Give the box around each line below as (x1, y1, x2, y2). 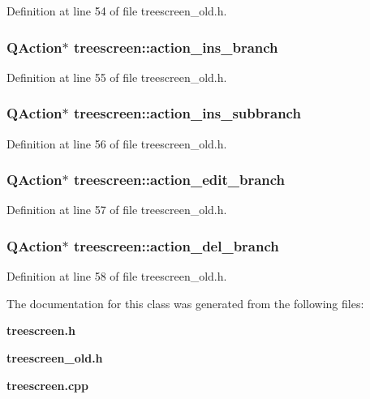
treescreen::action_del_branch (74, 235, 279, 255)
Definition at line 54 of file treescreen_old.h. (6, 2, 227, 19)
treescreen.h (6, 322, 75, 339)
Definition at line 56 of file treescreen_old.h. (6, 135, 227, 152)
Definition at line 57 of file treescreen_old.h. (6, 201, 227, 218)
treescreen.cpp (6, 376, 89, 393)
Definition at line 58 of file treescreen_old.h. (6, 268, 227, 285)
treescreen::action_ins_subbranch (74, 103, 301, 123)
